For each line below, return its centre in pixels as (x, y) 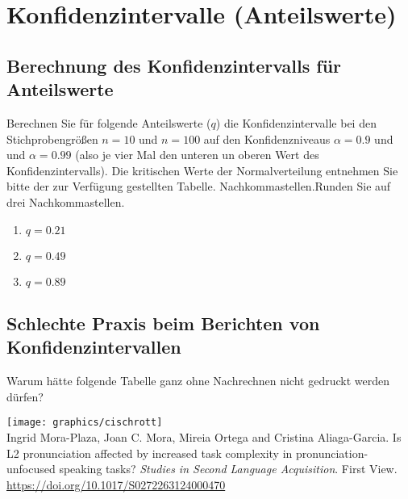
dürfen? (25, 396)
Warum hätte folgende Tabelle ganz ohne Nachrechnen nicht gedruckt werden (198, 381)
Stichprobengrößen (52, 138)
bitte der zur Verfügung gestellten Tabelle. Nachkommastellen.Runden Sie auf (199, 186)
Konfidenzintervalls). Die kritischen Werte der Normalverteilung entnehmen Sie (202, 170)
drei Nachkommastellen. (66, 201)
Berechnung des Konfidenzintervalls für (174, 65)
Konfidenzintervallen (94, 347)
